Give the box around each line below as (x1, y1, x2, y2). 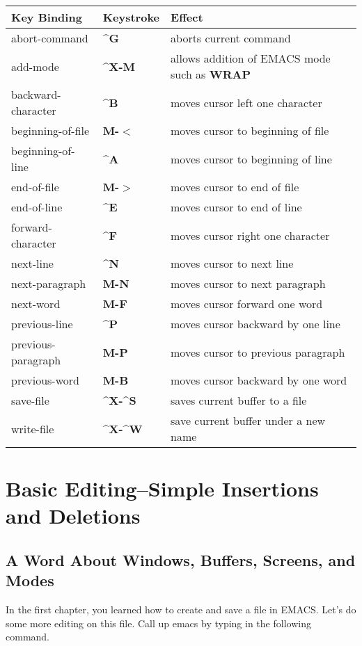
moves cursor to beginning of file (171, 122, 329, 138)
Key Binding (11, 9, 82, 25)
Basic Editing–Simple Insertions (6, 474, 319, 503)
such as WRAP (171, 66, 251, 82)
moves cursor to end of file (171, 179, 299, 195)
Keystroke (102, 9, 160, 25)
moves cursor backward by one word (171, 372, 347, 388)
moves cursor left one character (171, 94, 322, 111)
